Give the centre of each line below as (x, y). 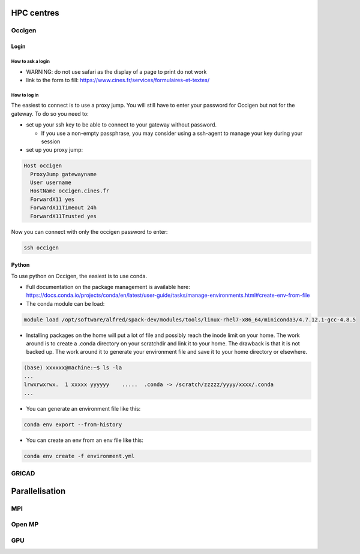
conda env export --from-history (73, 424)
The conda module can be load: (65, 303)
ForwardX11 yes (52, 199)
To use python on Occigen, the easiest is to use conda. (79, 276)
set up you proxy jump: (55, 150)
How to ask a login (31, 61)
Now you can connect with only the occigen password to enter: (89, 231)
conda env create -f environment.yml (79, 456)
